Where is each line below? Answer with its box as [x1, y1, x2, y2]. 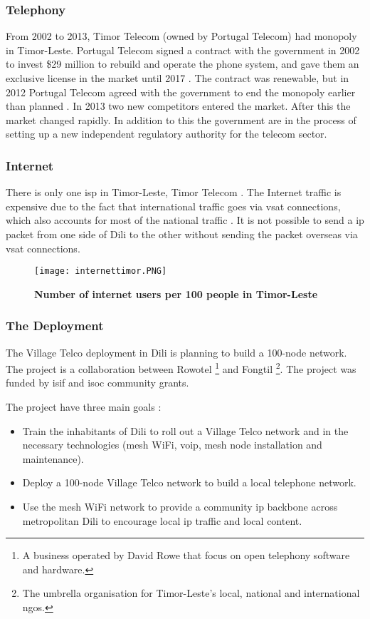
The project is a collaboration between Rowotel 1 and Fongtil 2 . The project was [6, 359, 356, 376]
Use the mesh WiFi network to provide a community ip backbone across [22, 499, 338, 514]
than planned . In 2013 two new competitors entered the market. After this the [6, 98, 351, 113]
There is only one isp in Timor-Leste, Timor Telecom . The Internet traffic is [6, 185, 342, 200]
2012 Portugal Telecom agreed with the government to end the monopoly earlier [6, 84, 356, 99]
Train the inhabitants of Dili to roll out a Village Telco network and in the [22, 423, 349, 438]
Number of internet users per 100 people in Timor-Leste [34, 286, 318, 301]
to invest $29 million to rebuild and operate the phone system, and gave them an [6, 56, 359, 71]
